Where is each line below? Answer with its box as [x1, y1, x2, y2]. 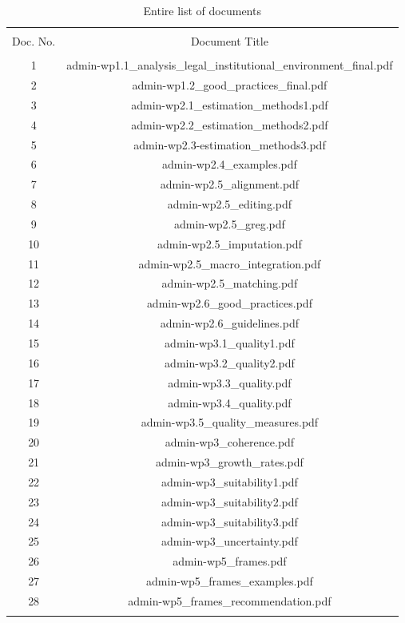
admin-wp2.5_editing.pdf [167, 196, 292, 212]
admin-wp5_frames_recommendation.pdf [128, 592, 332, 609]
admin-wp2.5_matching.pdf [161, 275, 298, 292]
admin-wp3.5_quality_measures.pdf [141, 414, 319, 431]
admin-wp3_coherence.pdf [165, 434, 295, 450]
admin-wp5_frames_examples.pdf [146, 573, 313, 589]
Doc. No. [12, 33, 56, 50]
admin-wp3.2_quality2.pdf [165, 354, 295, 371]
